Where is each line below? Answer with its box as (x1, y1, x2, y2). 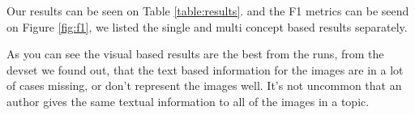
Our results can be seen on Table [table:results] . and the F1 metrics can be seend (6, 2, 409, 19)
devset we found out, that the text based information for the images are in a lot (6, 61, 404, 78)
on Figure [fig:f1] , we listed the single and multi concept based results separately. (6, 18, 408, 35)
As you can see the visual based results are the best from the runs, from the (6, 45, 384, 62)
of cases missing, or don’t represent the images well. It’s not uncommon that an (6, 77, 402, 94)
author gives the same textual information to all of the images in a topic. (6, 92, 370, 109)
